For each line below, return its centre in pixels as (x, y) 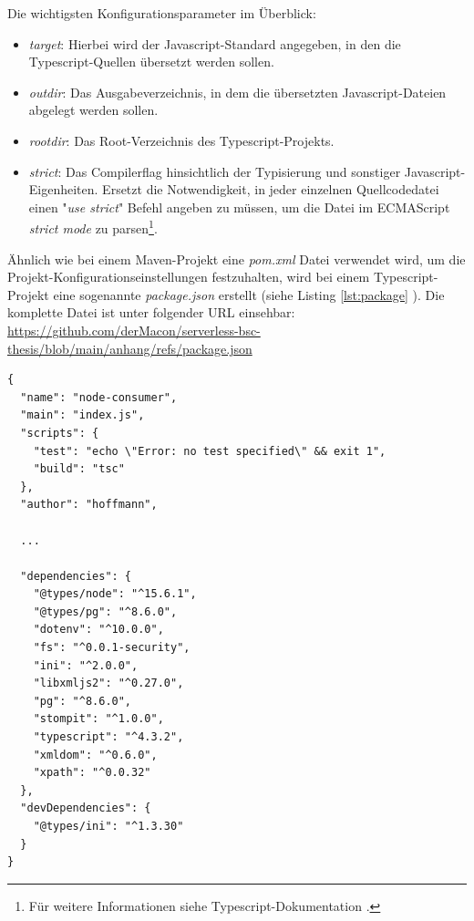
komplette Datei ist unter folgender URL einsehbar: (151, 312)
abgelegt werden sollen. (93, 110)
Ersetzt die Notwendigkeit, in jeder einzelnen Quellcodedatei (271, 189)
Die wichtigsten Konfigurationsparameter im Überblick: (162, 13)
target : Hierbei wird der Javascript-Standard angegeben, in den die (215, 43)
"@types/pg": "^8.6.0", (105, 611)
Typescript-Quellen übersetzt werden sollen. (151, 62)
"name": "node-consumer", (99, 397)
